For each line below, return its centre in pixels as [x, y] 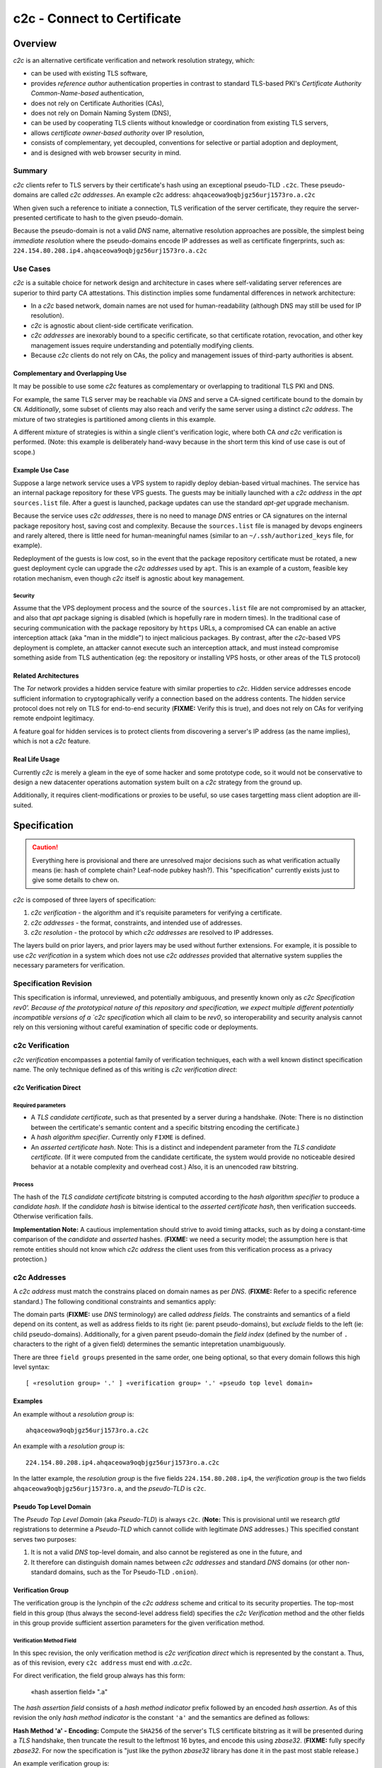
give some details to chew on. [76, 880]
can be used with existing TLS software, [89, 74]
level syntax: [31, 1367]
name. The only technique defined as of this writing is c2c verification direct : [125, 1069]
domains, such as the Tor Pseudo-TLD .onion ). [128, 1572]
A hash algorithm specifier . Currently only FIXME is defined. [118, 1137]
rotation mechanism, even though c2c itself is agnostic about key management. [129, 578]
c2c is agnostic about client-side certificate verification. [112, 325]
